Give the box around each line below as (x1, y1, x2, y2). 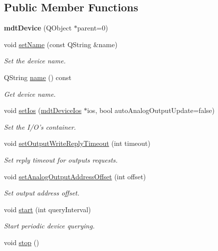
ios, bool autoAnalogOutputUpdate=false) (87, 105, 215, 115)
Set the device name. (4, 56, 66, 66)
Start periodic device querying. (4, 221, 95, 231)
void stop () (4, 237, 39, 247)
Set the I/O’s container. (4, 121, 76, 132)
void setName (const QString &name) (4, 39, 118, 49)
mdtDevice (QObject (4, 23, 72, 33)
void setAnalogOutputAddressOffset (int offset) (4, 171, 146, 181)
